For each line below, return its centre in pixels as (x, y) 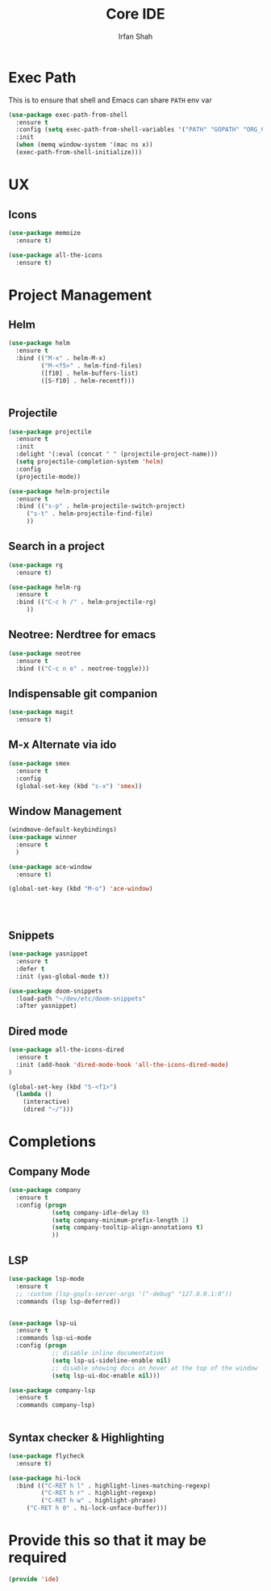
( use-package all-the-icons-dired (67, 1050)
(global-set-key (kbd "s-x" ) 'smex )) (79, 786)
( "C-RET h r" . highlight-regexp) (99, 1493)
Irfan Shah (135, 36)
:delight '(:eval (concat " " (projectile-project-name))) (117, 454)
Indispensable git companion (83, 693)
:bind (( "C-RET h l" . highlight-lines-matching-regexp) (113, 1486)
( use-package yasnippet (48, 954)
